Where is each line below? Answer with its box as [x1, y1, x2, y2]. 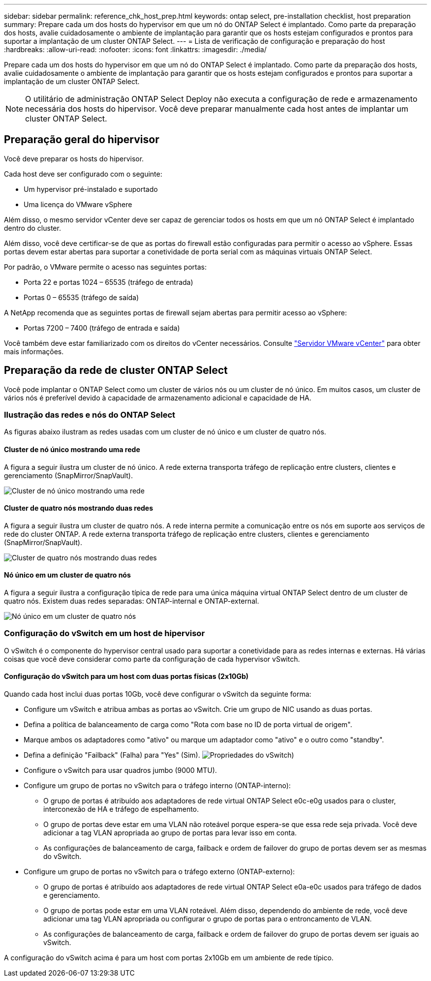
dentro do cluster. [4, 223, 61, 232]
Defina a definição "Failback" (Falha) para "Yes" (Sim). [24, 751, 200, 760]
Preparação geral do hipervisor [4, 133, 159, 146]
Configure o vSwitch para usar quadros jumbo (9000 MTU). [24, 766, 217, 775]
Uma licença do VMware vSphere [24, 200, 132, 209]
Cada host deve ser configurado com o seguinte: [4, 169, 162, 178]
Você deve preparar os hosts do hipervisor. [4, 154, 144, 163]
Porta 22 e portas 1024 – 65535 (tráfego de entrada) [24, 277, 193, 286]
